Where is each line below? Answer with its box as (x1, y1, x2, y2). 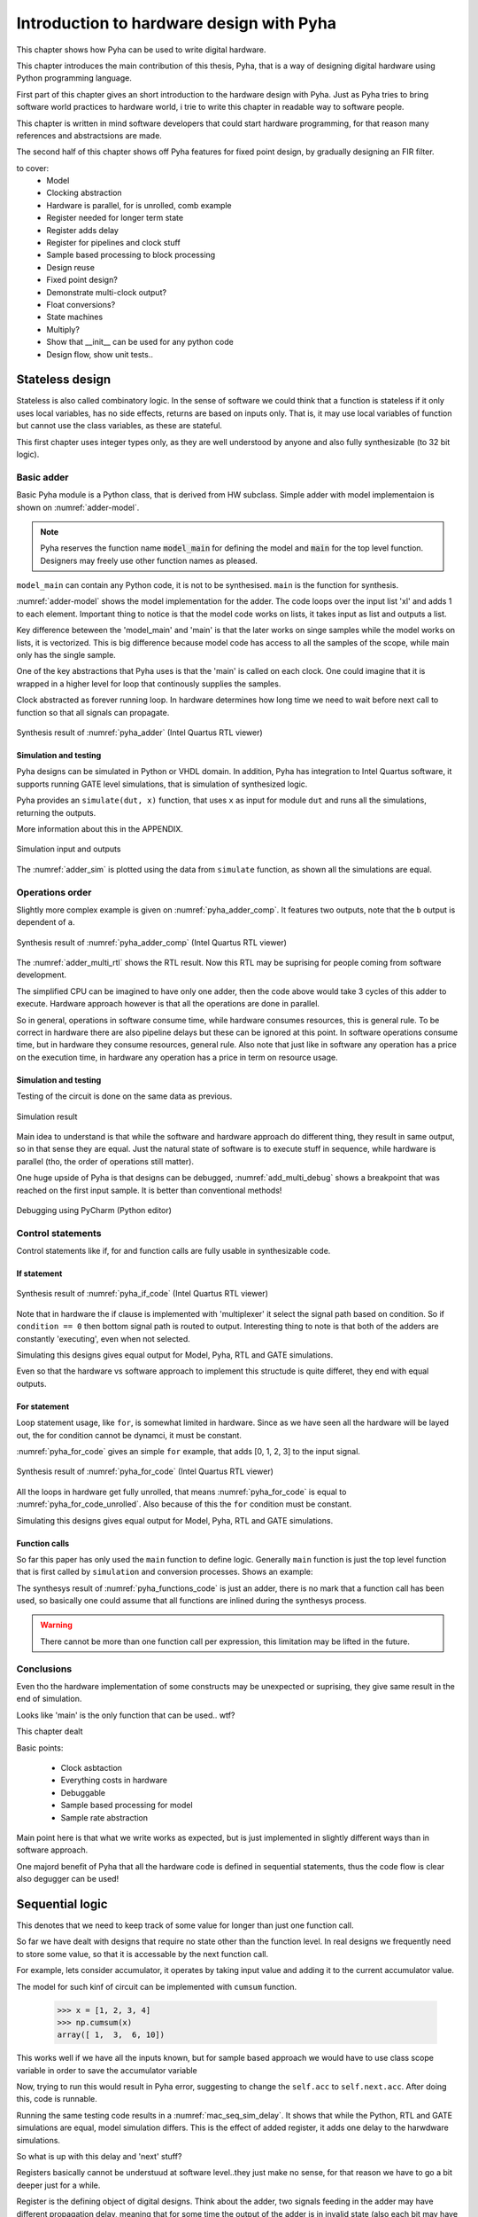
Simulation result (16, 1111, 78, 1122)
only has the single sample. (16, 650, 117, 661)
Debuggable (60, 1787, 106, 1798)
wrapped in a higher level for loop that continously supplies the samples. (16, 678, 281, 689)
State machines (46, 311, 104, 323)
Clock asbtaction (60, 1762, 123, 1773)
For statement (16, 1401, 70, 1412)
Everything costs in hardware (60, 1774, 168, 1786)
